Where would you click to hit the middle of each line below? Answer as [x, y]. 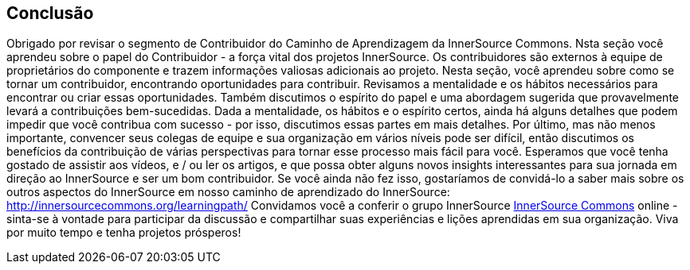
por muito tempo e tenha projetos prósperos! [124, 233]
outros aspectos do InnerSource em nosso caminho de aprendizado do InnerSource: [228, 192]
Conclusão [50, 13]
